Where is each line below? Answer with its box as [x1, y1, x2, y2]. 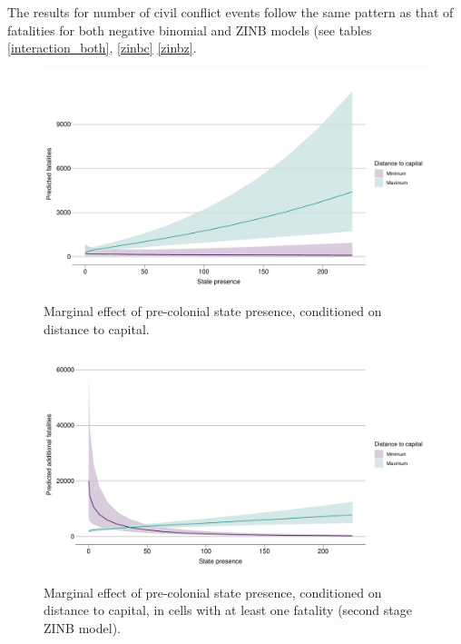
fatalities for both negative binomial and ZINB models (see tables [7, 20, 372, 39]
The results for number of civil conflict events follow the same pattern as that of [7, 3, 454, 21]
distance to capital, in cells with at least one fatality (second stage [44, 600, 412, 619]
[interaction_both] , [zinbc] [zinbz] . [7, 38, 197, 57]
